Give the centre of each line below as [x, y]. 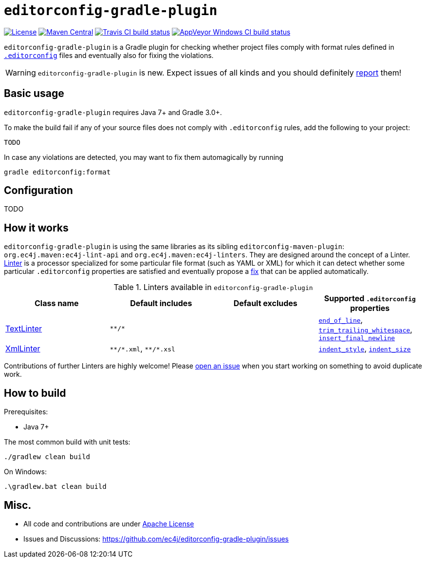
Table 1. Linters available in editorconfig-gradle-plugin [213, 287]
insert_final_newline [357, 338]
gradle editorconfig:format [57, 172]
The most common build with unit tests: [67, 442]
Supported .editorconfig [370, 299]
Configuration [38, 191]
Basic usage [34, 94]
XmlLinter [23, 349]
